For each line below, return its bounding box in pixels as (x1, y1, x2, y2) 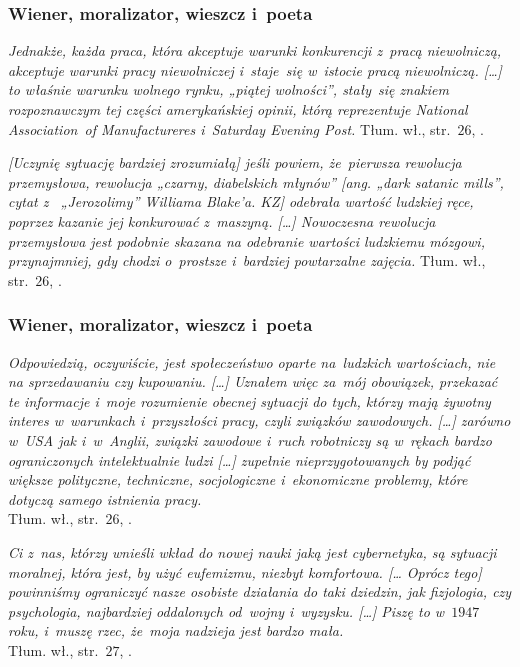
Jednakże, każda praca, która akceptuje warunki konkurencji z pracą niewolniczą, (8, 40, 502, 61)
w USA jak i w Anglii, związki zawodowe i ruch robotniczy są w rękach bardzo (8, 429, 492, 450)
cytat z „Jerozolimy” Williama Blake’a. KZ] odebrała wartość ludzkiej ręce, (8, 191, 474, 212)
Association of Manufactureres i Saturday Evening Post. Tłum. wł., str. (8, 118, 451, 139)
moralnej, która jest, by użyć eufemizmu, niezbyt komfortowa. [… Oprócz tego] (8, 561, 482, 582)
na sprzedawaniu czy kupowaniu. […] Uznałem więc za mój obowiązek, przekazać (8, 371, 498, 392)
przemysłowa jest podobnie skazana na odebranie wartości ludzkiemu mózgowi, (8, 230, 485, 251)
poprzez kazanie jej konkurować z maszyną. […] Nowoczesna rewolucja (8, 210, 436, 231)
